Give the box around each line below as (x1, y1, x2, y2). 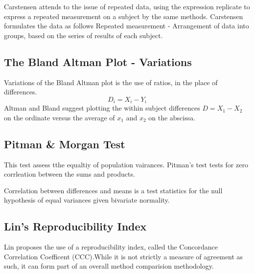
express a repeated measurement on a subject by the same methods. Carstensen (4, 11, 243, 21)
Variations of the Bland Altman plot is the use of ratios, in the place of (4, 77, 218, 87)
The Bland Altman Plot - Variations (4, 54, 192, 69)
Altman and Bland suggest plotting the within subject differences (4, 103, 200, 113)
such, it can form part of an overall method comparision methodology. (4, 261, 214, 271)
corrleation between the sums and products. (4, 169, 135, 179)
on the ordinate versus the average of (4, 112, 115, 122)
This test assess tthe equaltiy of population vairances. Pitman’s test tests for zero (4, 159, 248, 169)
